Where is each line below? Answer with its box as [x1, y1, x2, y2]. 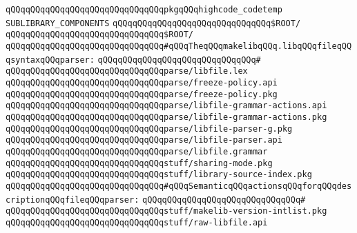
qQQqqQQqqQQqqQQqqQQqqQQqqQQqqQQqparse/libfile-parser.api [6, 135, 282, 145]
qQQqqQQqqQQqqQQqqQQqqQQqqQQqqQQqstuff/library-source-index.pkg [6, 170, 312, 180]
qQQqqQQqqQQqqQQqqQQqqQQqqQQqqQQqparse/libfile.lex [6, 66, 248, 77]
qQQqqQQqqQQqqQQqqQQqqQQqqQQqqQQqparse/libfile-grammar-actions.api [6, 101, 327, 111]
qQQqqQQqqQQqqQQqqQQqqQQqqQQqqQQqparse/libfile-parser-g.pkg [6, 123, 293, 134]
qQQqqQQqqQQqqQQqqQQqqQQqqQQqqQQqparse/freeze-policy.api [6, 77, 278, 88]
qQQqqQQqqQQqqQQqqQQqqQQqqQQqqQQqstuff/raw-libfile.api [6, 217, 268, 227]
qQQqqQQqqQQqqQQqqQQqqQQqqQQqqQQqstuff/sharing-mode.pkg [6, 158, 273, 168]
